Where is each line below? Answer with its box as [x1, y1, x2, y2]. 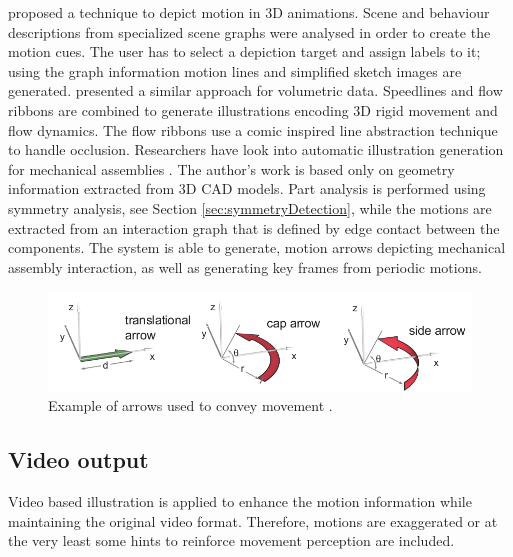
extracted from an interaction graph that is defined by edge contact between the [8, 217, 500, 238]
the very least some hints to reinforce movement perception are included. [8, 530, 455, 551]
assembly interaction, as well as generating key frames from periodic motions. [8, 256, 482, 277]
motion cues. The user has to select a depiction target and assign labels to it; [8, 41, 481, 62]
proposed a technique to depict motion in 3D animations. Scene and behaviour [8, 2, 490, 22]
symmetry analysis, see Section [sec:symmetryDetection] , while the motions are [8, 197, 492, 218]
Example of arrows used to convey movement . [48, 395, 333, 416]
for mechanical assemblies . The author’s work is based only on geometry [8, 158, 455, 179]
